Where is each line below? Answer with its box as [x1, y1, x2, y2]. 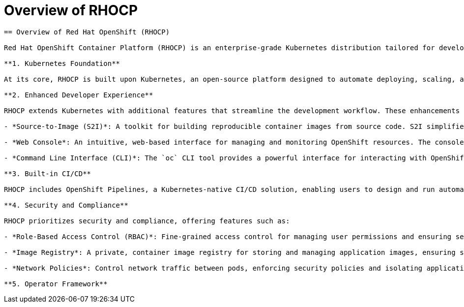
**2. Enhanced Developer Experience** [4, 91, 153, 99]
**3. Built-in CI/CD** [4, 169, 91, 178]
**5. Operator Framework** [4, 279, 108, 288]
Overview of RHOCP [4, 2, 138, 19]
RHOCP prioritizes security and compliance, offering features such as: [4, 216, 290, 225]
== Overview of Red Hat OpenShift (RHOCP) [4, 28, 170, 36]
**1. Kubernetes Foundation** [4, 59, 120, 67]
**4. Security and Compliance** [4, 201, 128, 209]
